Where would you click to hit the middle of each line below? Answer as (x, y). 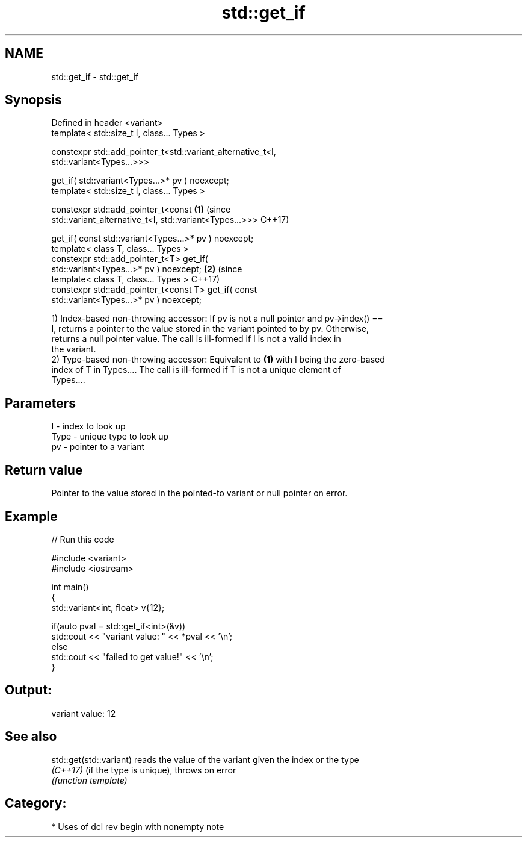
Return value (44, 470)
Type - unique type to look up (110, 437)
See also (31, 737)
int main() (70, 587)
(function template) (89, 780)
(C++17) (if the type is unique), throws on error (144, 770)
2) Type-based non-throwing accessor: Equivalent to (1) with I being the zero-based (218, 360)
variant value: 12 (84, 713)
